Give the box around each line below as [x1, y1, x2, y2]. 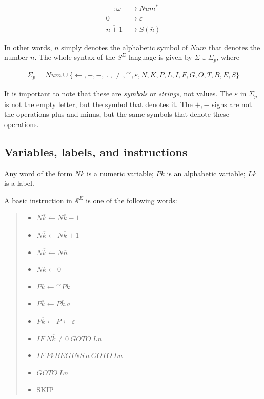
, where [216, 52, 239, 62]
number [4, 52, 28, 62]
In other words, [4, 41, 52, 52]
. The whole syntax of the [34, 52, 115, 62]
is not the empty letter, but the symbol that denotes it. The [4, 98, 193, 109]
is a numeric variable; [86, 167, 154, 178]
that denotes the [208, 41, 260, 52]
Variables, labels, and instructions [4, 143, 188, 159]
